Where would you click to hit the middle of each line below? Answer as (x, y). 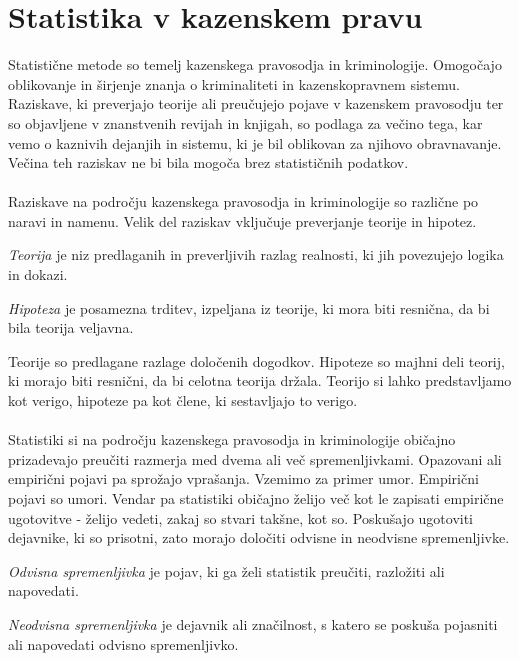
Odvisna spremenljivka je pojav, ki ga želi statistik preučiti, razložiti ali (226, 570)
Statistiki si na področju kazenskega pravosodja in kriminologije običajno (232, 439)
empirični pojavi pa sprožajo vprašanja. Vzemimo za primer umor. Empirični (243, 478)
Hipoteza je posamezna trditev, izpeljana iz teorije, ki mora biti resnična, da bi (249, 307)
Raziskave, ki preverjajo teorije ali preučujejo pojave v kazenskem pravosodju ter (256, 103)
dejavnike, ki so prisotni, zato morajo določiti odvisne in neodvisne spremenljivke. (259, 537)
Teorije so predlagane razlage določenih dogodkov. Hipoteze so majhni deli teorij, (256, 360)
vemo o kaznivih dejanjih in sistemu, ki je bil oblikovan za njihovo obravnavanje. (255, 142)
